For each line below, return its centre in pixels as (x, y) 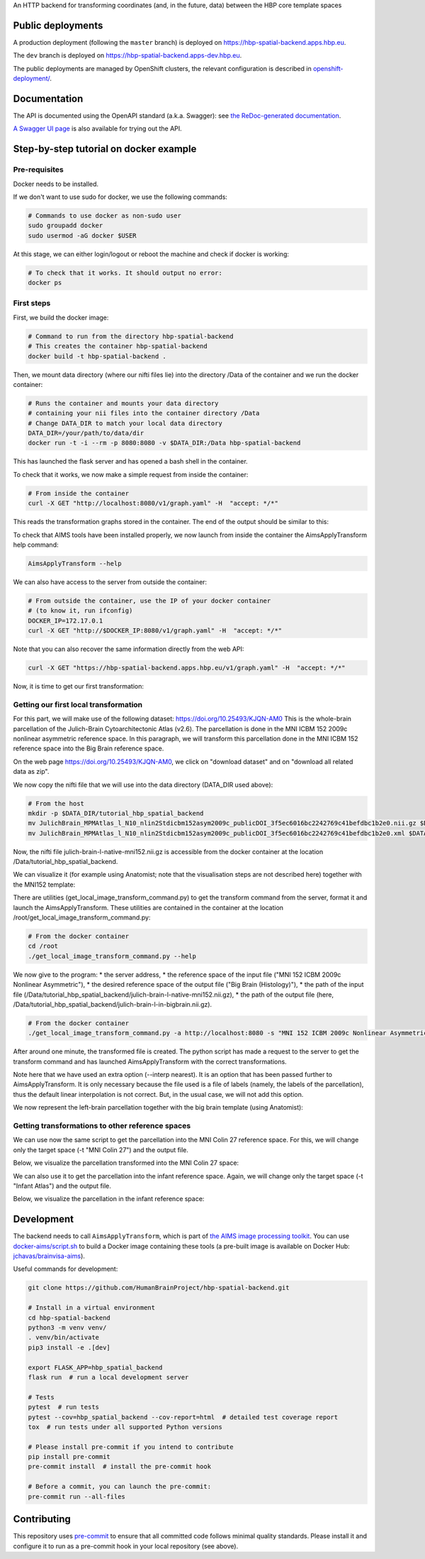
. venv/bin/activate (63, 1338)
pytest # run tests (63, 1407)
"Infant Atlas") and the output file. (62, 1186)
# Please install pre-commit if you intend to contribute (131, 1447)
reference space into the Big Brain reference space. (89, 748)
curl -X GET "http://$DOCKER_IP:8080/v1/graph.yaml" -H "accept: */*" (155, 631)
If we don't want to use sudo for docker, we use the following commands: (120, 197)
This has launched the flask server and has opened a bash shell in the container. (130, 461)
